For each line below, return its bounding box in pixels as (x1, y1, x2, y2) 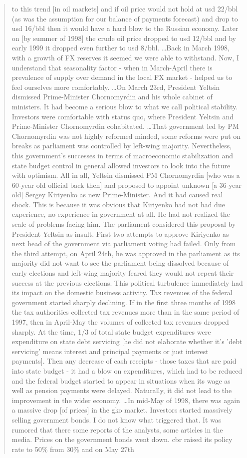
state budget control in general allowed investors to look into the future (11, 160, 231, 170)
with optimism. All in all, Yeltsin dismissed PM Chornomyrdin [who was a (11, 170, 240, 180)
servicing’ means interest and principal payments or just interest (11, 346, 209, 356)
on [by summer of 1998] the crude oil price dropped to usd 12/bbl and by (11, 32, 236, 43)
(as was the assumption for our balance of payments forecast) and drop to (11, 13, 238, 23)
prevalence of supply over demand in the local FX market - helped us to (11, 72, 233, 82)
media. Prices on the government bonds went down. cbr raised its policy (11, 434, 233, 445)
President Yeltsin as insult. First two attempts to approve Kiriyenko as (11, 228, 229, 239)
